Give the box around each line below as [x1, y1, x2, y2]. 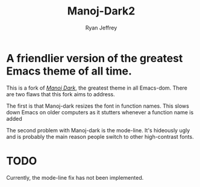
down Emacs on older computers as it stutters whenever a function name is [6, 108, 194, 115]
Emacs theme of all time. [6, 64, 133, 78]
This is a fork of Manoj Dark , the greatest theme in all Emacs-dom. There [6, 84, 188, 91]
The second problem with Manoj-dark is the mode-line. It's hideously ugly [6, 126, 190, 133]
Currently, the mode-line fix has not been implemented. [6, 174, 144, 181]
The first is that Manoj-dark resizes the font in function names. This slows [6, 102, 190, 109]
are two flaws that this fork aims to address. [6, 90, 116, 97]
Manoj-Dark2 [67, 4, 136, 18]
